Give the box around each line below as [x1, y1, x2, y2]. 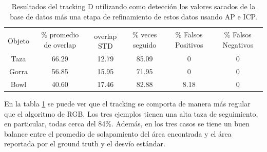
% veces [132, 29, 157, 40]
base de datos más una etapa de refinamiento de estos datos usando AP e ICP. [10, 11, 257, 21]
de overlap [44, 39, 77, 50]
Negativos [222, 39, 253, 50]
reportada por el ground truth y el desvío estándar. [4, 138, 165, 149]
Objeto [8, 35, 30, 46]
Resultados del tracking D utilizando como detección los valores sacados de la [11, 1, 256, 11]
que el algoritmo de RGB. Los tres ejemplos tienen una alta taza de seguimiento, [4, 108, 258, 119]
